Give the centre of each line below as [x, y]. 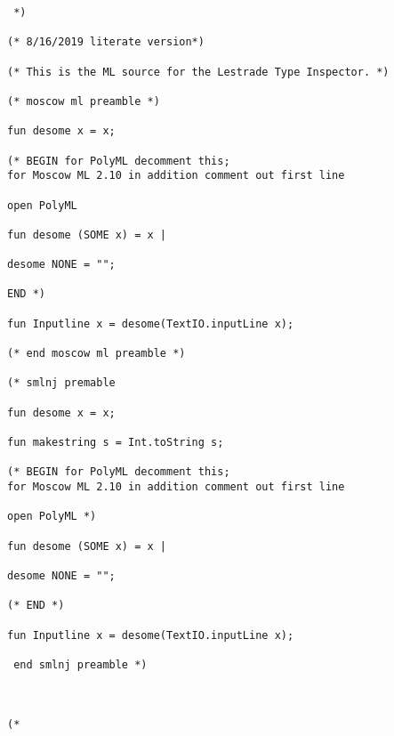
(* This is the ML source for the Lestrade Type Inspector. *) [198, 72]
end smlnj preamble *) [80, 664]
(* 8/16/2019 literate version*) [106, 42]
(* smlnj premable [61, 383]
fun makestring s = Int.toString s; [116, 443]
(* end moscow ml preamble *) [96, 354]
